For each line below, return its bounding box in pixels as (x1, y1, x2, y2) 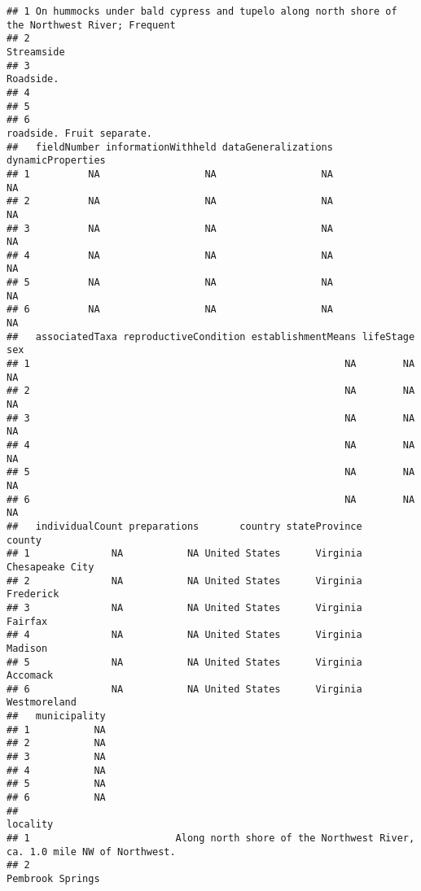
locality (7, 819, 54, 831)
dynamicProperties (7, 155, 106, 167)
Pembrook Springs (7, 873, 100, 884)
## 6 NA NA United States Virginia (7, 683, 362, 695)
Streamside (7, 46, 65, 58)
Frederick (7, 588, 59, 601)
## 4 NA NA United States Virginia (7, 629, 362, 641)
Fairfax (7, 615, 48, 627)
